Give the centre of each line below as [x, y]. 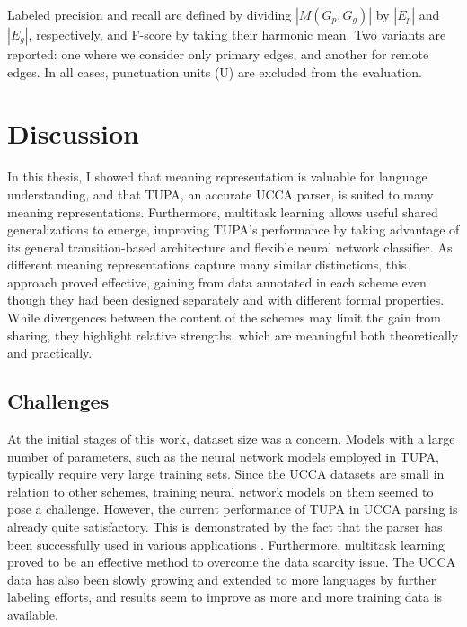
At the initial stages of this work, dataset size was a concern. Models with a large [231, 439]
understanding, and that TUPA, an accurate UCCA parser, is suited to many [220, 194]
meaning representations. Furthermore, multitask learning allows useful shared [223, 212]
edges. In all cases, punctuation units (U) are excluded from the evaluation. [215, 71]
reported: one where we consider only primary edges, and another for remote [218, 54]
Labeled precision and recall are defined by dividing [150, 14]
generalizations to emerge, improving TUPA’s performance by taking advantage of [233, 230]
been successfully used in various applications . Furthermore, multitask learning [226, 544]
